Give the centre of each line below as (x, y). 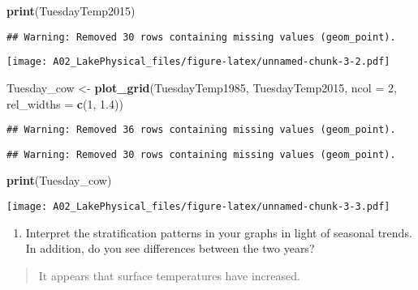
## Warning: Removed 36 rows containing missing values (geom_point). (201, 130)
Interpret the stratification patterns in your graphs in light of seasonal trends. (219, 232)
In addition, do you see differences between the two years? (170, 248)
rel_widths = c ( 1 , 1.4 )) (65, 103)
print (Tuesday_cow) (59, 180)
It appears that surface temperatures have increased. (169, 275)
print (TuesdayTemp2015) (71, 11)
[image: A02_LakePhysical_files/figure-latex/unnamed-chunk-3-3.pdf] (198, 207)
